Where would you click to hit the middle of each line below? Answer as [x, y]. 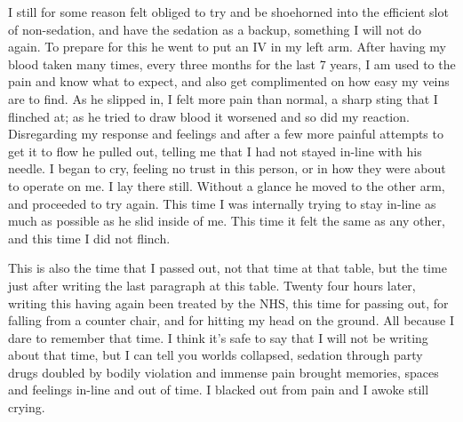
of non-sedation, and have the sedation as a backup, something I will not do [215, 29]
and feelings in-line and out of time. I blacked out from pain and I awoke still [219, 390]
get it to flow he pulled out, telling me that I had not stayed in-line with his [215, 151]
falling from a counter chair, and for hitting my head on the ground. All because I [231, 320]
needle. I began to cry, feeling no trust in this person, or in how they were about [227, 168]
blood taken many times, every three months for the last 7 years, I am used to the [232, 64]
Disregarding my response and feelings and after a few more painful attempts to [226, 134]
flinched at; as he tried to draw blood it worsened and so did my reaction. [209, 116]
